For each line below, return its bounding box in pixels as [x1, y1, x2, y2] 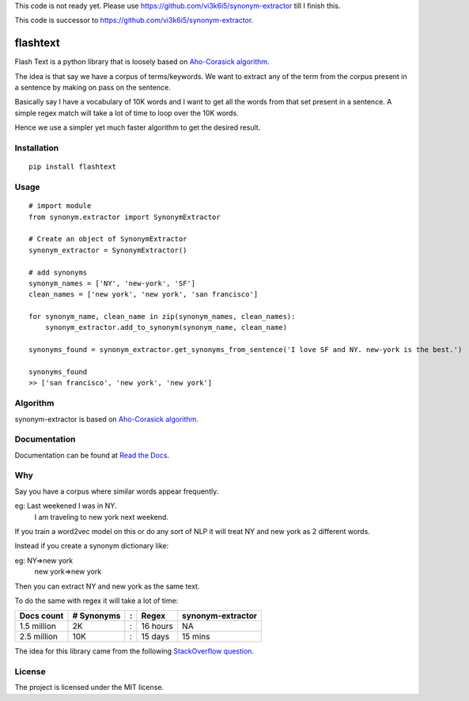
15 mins [182, 631, 210, 642]
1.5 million [19, 621, 57, 632]
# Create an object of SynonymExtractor [28, 234, 187, 244]
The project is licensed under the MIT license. [14, 683, 165, 692]
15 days [141, 631, 170, 642]
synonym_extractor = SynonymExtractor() [28, 245, 187, 255]
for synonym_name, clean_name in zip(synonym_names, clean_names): [28, 313, 296, 321]
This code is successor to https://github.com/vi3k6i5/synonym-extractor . [14, 16, 254, 25]
